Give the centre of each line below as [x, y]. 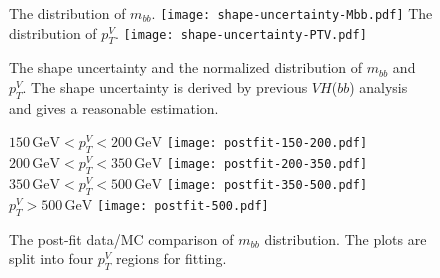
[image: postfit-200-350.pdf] [267, 164]
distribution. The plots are [345, 238]
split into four [51, 258]
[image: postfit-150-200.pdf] [267, 143]
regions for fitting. [171, 258]
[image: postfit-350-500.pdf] [267, 185]
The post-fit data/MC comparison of [121, 238]
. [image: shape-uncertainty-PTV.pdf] [240, 32]
